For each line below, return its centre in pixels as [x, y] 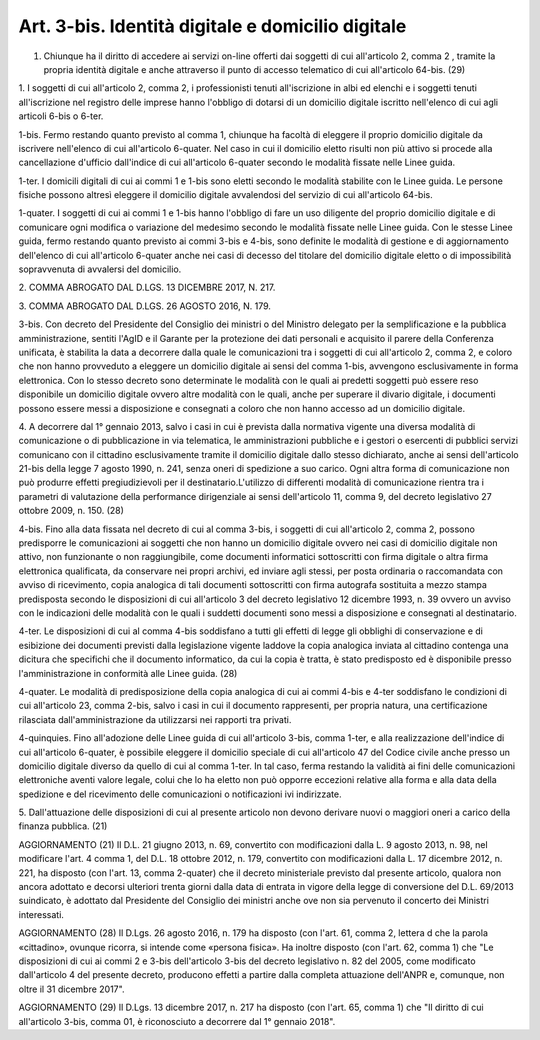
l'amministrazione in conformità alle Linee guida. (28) [128, 673]
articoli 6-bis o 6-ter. [61, 116]
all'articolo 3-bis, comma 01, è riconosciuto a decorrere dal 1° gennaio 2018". [177, 1021]
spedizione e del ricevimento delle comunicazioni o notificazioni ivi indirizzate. [180, 794]
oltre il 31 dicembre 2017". [71, 989]
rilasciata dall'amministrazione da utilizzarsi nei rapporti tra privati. [155, 719]
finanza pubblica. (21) [63, 826]
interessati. [41, 914]
